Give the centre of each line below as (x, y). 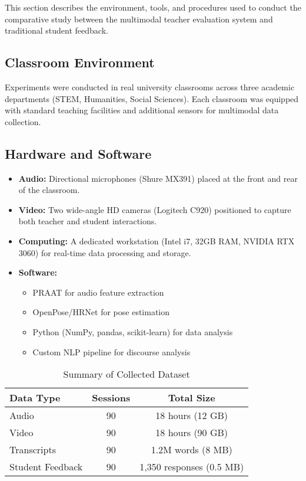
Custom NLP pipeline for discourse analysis (112, 351)
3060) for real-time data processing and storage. (105, 252)
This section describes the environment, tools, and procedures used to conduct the (153, 7)
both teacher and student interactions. (88, 221)
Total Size (192, 398)
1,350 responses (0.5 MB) (192, 467)
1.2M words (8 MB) (192, 450)
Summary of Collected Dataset (127, 374)
